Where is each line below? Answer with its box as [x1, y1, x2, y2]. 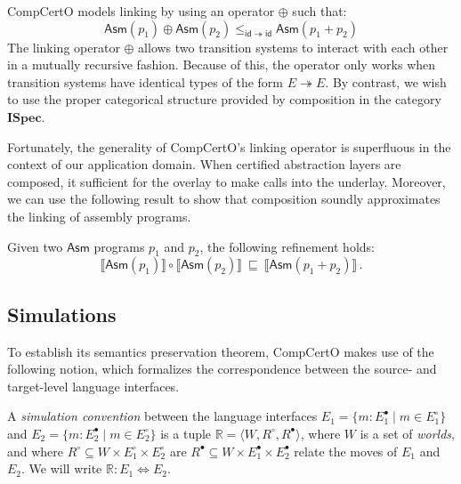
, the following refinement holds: [199, 237, 375, 255]
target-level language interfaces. [7, 376, 180, 395]
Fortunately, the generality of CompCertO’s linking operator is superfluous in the [7, 137, 451, 156]
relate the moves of [294, 441, 398, 460]
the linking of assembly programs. [7, 206, 191, 225]
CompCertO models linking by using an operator [7, 2, 275, 20]
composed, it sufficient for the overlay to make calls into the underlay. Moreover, [7, 172, 446, 190]
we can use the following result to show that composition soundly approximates [7, 190, 441, 208]
